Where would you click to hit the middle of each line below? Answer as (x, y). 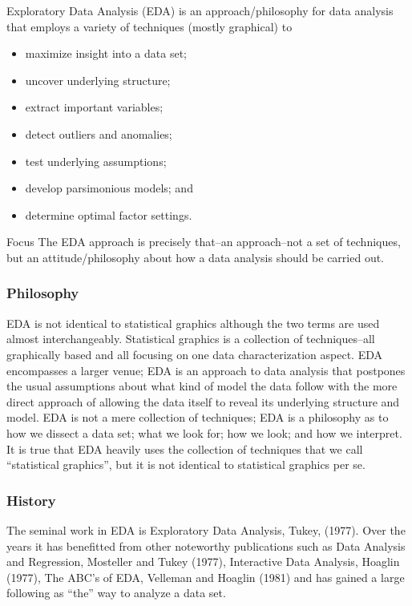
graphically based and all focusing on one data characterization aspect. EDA (194, 354)
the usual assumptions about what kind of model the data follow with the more (202, 386)
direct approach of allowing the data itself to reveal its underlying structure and (203, 401)
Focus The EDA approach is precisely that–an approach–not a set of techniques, (204, 242)
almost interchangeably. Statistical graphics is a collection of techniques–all (191, 339)
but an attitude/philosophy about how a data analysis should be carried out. (196, 257)
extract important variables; (94, 107)
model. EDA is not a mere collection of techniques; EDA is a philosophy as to (198, 417)
